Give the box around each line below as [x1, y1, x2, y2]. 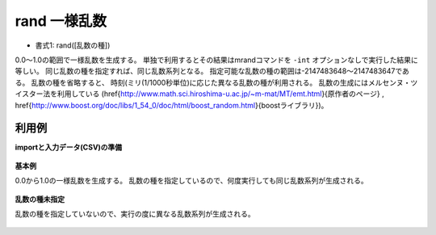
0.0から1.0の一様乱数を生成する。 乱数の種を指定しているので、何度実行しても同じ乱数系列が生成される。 [15, 176, 369, 186]
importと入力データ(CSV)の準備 [15, 142, 123, 153]
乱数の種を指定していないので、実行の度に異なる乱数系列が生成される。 [15, 208, 256, 218]
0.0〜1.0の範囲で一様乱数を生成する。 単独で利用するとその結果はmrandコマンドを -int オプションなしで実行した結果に [15, 55, 419, 65]
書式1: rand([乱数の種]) [35, 40, 111, 50]
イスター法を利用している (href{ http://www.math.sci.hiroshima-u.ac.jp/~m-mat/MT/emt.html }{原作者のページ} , [15, 89, 384, 99]
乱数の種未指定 [15, 194, 65, 204]
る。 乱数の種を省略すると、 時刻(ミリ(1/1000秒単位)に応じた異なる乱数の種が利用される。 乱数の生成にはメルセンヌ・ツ [15, 78, 418, 87]
